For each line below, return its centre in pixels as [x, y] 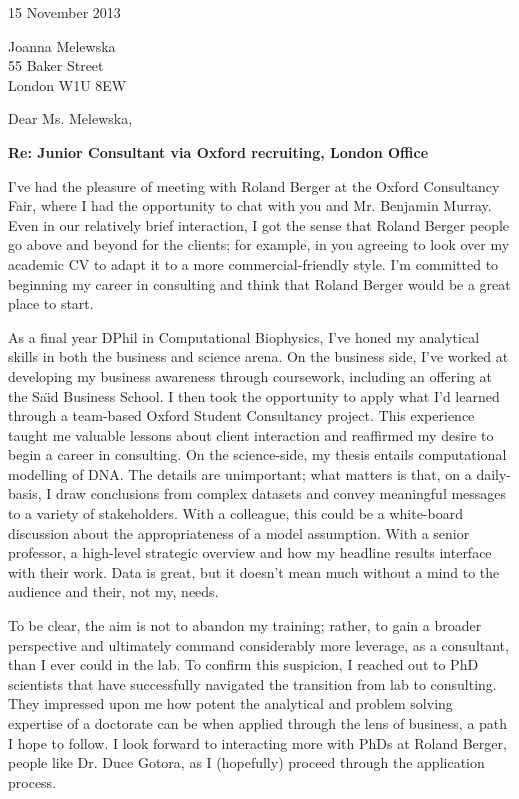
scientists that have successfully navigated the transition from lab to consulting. [252, 683]
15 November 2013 [64, 12]
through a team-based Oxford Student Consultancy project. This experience [241, 415]
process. [32, 781]
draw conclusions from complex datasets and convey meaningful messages [281, 493]
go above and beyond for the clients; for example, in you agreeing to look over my [259, 244]
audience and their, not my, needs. [113, 591]
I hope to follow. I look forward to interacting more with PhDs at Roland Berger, [257, 742]
